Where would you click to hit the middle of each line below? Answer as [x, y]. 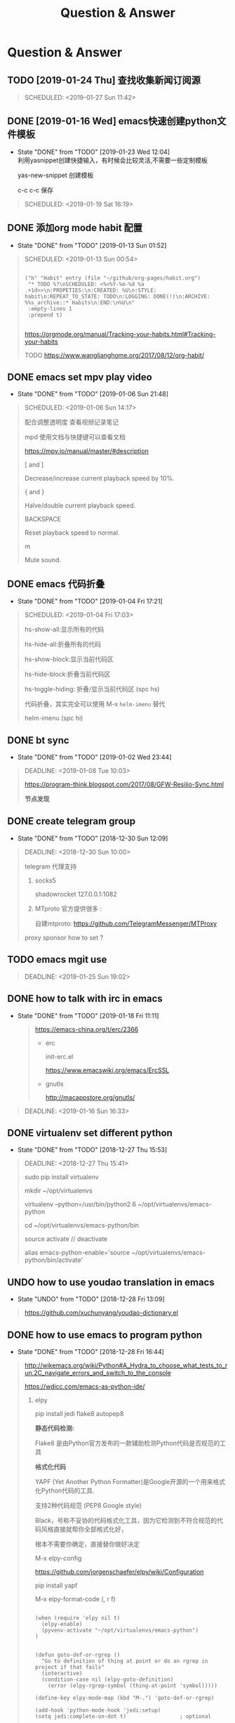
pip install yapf [56, 1585]
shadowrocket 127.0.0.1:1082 [76, 894]
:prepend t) [45, 315]
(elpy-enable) [62, 1624]
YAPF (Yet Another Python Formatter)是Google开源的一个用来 [124, 1481]
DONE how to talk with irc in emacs [85, 999]
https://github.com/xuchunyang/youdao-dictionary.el [101, 1313]
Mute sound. [43, 560]
